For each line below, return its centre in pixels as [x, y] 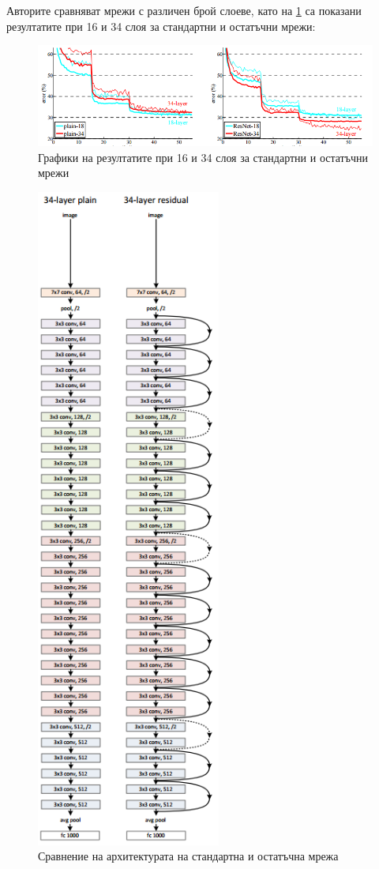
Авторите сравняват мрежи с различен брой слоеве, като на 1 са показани [184, 10]
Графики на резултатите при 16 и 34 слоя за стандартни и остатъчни [203, 157]
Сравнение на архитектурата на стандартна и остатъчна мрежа [188, 856]
